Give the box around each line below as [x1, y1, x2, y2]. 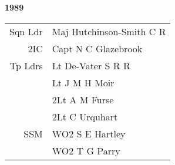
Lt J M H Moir [52, 75, 115, 89]
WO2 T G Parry [52, 143, 120, 157]
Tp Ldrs [9, 58, 43, 72]
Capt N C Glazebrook [52, 41, 143, 55]
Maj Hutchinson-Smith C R [52, 24, 166, 38]
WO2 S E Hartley [52, 126, 126, 140]
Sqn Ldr [9, 24, 43, 38]
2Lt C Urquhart [52, 109, 118, 123]
